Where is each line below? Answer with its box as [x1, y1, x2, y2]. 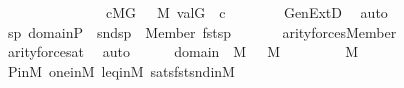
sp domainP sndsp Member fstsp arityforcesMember [7, 21, 397, 42]
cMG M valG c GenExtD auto [105, 2, 388, 22]
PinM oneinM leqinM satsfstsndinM [7, 60, 235, 81]
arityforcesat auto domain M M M [7, 41, 359, 62]
